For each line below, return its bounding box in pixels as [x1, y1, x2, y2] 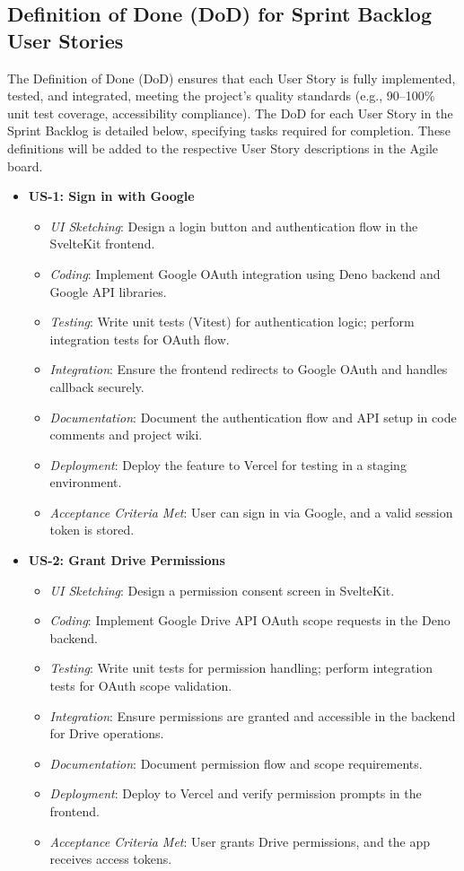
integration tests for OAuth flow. [49, 329, 230, 348]
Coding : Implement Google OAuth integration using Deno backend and [49, 264, 441, 283]
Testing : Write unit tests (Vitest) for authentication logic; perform [49, 312, 415, 331]
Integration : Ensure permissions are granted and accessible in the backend [49, 706, 456, 725]
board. [7, 156, 43, 175]
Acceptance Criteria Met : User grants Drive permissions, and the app [49, 832, 431, 850]
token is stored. [49, 520, 135, 539]
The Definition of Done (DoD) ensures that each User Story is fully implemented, [7, 68, 456, 87]
